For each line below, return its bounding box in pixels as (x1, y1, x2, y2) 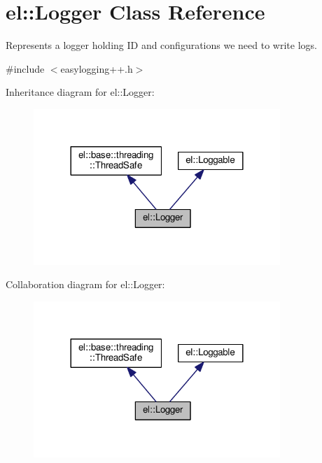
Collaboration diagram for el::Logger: (6, 277, 165, 292)
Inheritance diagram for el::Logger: (6, 85, 155, 99)
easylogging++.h (60, 61, 133, 76)
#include (6, 61, 45, 76)
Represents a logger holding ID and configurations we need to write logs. (6, 38, 317, 52)
